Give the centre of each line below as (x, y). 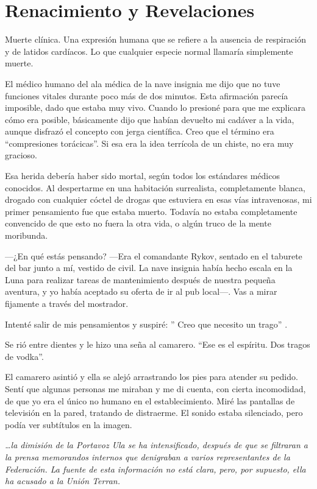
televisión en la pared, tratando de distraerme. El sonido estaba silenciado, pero (154, 413)
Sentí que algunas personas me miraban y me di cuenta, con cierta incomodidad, (155, 388)
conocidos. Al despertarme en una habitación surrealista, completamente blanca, (155, 187)
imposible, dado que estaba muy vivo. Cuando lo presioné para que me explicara (155, 107)
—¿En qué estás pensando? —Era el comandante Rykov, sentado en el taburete (154, 255)
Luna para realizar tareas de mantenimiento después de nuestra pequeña (140, 279)
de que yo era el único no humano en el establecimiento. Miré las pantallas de (150, 400)
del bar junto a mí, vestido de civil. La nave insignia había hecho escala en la (149, 268)
